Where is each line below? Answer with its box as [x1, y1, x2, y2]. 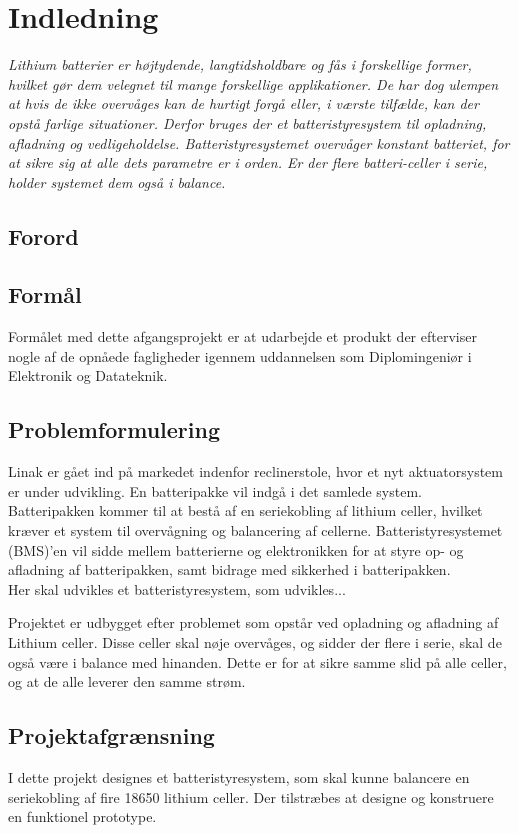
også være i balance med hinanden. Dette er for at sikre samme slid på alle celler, [8, 651, 507, 672]
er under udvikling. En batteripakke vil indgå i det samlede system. [8, 480, 422, 501]
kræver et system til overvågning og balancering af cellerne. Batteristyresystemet [8, 520, 503, 541]
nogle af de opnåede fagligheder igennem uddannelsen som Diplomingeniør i [8, 345, 472, 366]
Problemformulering [8, 414, 221, 445]
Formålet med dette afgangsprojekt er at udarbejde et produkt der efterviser [8, 326, 477, 347]
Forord [8, 220, 79, 251]
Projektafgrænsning [8, 720, 215, 751]
